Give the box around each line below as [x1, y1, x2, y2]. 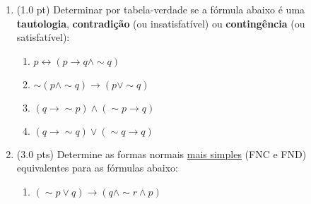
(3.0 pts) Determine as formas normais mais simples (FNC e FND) [16, 146, 307, 161]
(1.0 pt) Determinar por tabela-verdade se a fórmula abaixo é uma [16, 2, 305, 16]
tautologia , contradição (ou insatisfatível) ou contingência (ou [16, 16, 305, 30]
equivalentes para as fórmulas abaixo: [16, 160, 178, 175]
